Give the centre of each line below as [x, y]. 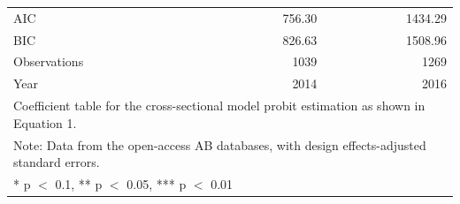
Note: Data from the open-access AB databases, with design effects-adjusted [220, 144]
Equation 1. [45, 122]
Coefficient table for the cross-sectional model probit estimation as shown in [219, 106]
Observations [49, 61]
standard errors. [57, 162]
